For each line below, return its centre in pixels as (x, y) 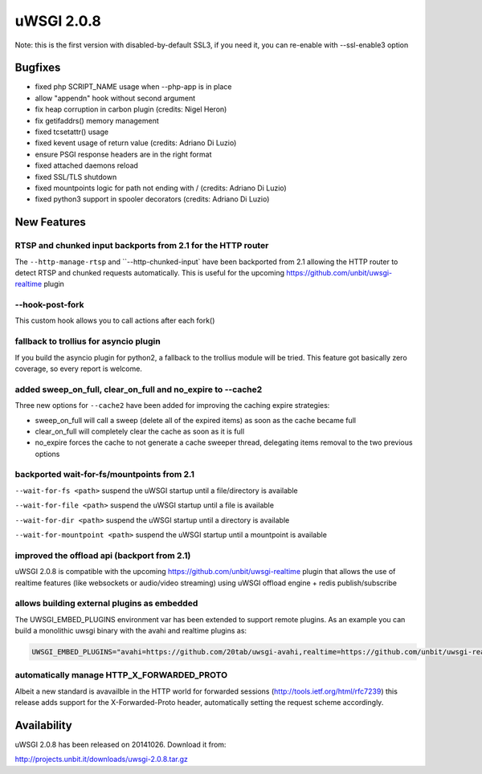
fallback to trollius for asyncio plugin (88, 341)
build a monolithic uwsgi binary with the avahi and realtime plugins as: (131, 631)
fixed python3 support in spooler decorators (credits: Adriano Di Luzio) (152, 199)
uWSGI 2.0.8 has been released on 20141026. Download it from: (120, 745)
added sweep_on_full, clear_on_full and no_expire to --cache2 (139, 389)
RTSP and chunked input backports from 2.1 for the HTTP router (142, 246)
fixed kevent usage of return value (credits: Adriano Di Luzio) (136, 143)
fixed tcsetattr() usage (71, 132)
